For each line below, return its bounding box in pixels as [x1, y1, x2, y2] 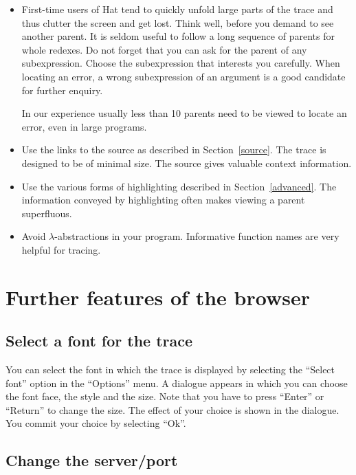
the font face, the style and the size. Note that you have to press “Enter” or [5, 389, 324, 404]
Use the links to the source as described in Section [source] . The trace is [21, 142, 326, 157]
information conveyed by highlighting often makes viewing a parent [21, 192, 305, 207]
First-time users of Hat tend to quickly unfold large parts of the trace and [21, 2, 333, 16]
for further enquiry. [21, 82, 103, 97]
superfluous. [21, 206, 72, 220]
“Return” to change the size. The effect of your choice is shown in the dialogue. [5, 402, 340, 417]
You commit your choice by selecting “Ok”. [5, 416, 186, 430]
